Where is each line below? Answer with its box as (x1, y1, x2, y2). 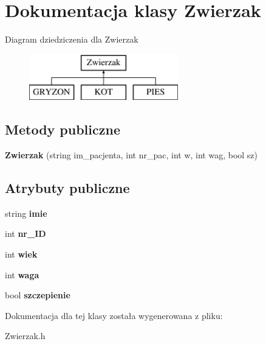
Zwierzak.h (5, 329, 46, 342)
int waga (5, 268, 39, 281)
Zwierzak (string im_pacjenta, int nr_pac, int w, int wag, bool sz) (5, 149, 258, 161)
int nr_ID (5, 227, 46, 240)
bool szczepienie (5, 289, 70, 301)
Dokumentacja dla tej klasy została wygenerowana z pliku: (5, 309, 223, 321)
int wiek (5, 248, 38, 261)
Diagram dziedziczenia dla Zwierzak (5, 33, 138, 46)
